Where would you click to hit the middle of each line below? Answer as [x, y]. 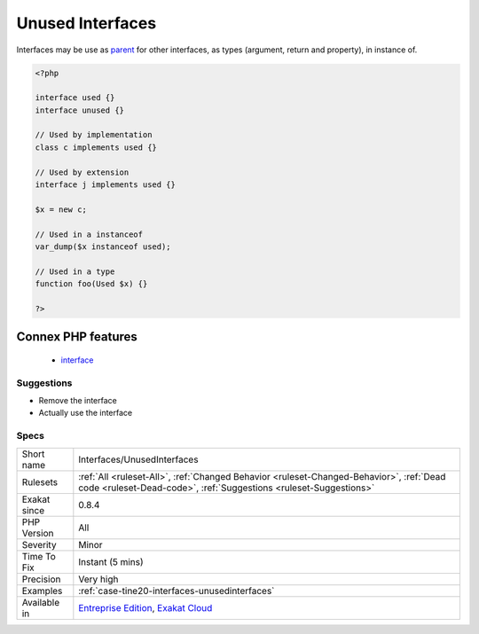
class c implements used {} [96, 147]
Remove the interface [78, 401]
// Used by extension [82, 172]
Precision [41, 579]
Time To [39, 556]
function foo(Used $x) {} [91, 284]
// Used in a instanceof [89, 234]
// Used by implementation [94, 135]
